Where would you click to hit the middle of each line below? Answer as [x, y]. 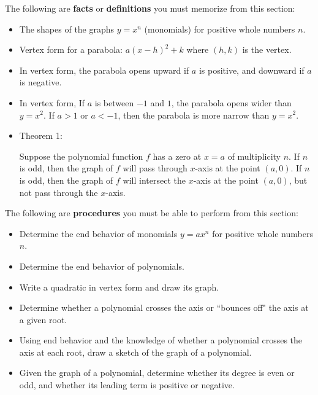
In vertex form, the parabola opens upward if [104, 70]
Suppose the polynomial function [81, 156]
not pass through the [59, 192]
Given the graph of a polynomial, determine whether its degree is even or [157, 373]
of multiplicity [254, 156]
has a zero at [177, 156]
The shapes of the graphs [67, 29]
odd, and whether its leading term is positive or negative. [127, 385]
